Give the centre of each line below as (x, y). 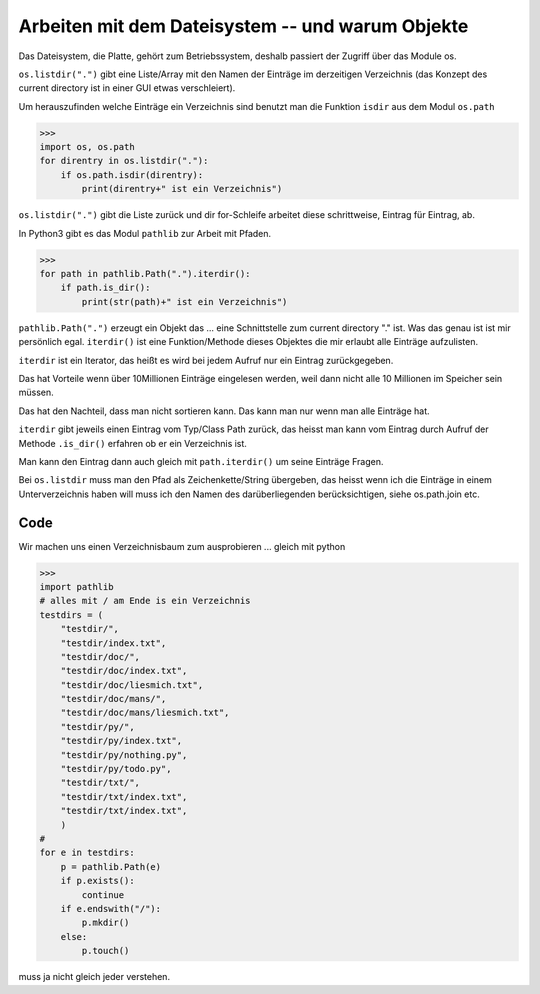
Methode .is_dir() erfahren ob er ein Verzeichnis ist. (132, 443)
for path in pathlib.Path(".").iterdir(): (145, 274)
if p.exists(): (97, 881)
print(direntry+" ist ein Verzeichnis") (182, 189)
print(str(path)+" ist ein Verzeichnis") (184, 301)
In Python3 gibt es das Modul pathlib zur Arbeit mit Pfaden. (145, 233)
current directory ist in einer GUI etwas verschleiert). (127, 88)
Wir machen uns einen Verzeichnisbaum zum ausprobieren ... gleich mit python (182, 546)
